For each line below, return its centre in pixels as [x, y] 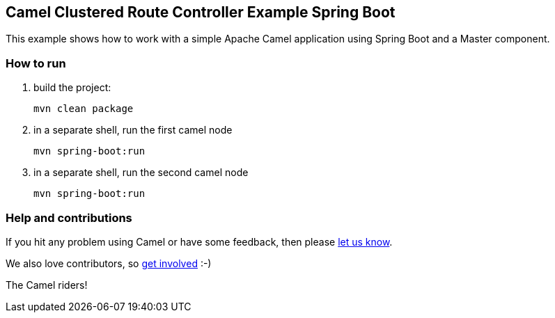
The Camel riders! [47, 285]
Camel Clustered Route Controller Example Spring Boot [201, 12]
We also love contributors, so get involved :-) [109, 263]
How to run [36, 63]
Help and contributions [69, 217]
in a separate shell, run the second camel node [141, 173]
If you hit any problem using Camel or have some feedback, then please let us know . [199, 241]
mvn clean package [84, 109]
